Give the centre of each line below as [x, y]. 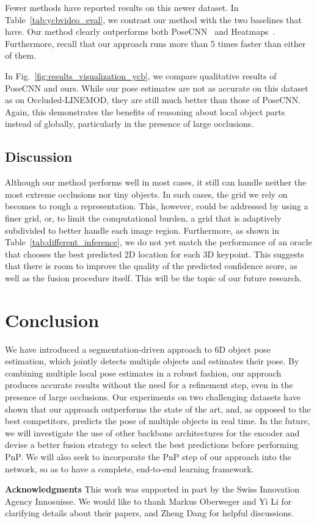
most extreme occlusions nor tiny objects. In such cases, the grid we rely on [146, 194]
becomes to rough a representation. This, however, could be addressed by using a [157, 206]
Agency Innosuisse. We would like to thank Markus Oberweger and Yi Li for [148, 501]
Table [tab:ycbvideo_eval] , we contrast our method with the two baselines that [154, 19]
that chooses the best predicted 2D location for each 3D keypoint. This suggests [155, 254]
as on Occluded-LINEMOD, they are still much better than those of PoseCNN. [153, 100]
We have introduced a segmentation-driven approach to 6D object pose [138, 349]
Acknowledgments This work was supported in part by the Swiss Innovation [152, 489]
